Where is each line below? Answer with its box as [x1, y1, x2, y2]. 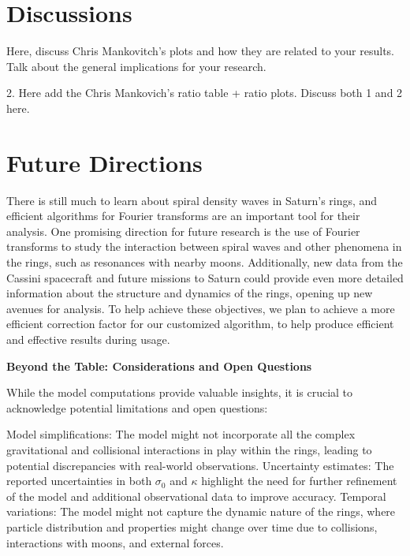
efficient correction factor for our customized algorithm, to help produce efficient [6, 315, 394, 332]
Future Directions [6, 146, 203, 178]
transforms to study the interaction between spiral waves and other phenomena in [6, 238, 402, 255]
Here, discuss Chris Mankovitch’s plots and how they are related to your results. [6, 43, 394, 59]
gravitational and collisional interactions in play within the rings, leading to [6, 441, 372, 457]
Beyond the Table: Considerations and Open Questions [6, 357, 312, 374]
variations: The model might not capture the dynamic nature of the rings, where [6, 503, 396, 520]
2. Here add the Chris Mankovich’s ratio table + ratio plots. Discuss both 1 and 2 [6, 84, 403, 101]
